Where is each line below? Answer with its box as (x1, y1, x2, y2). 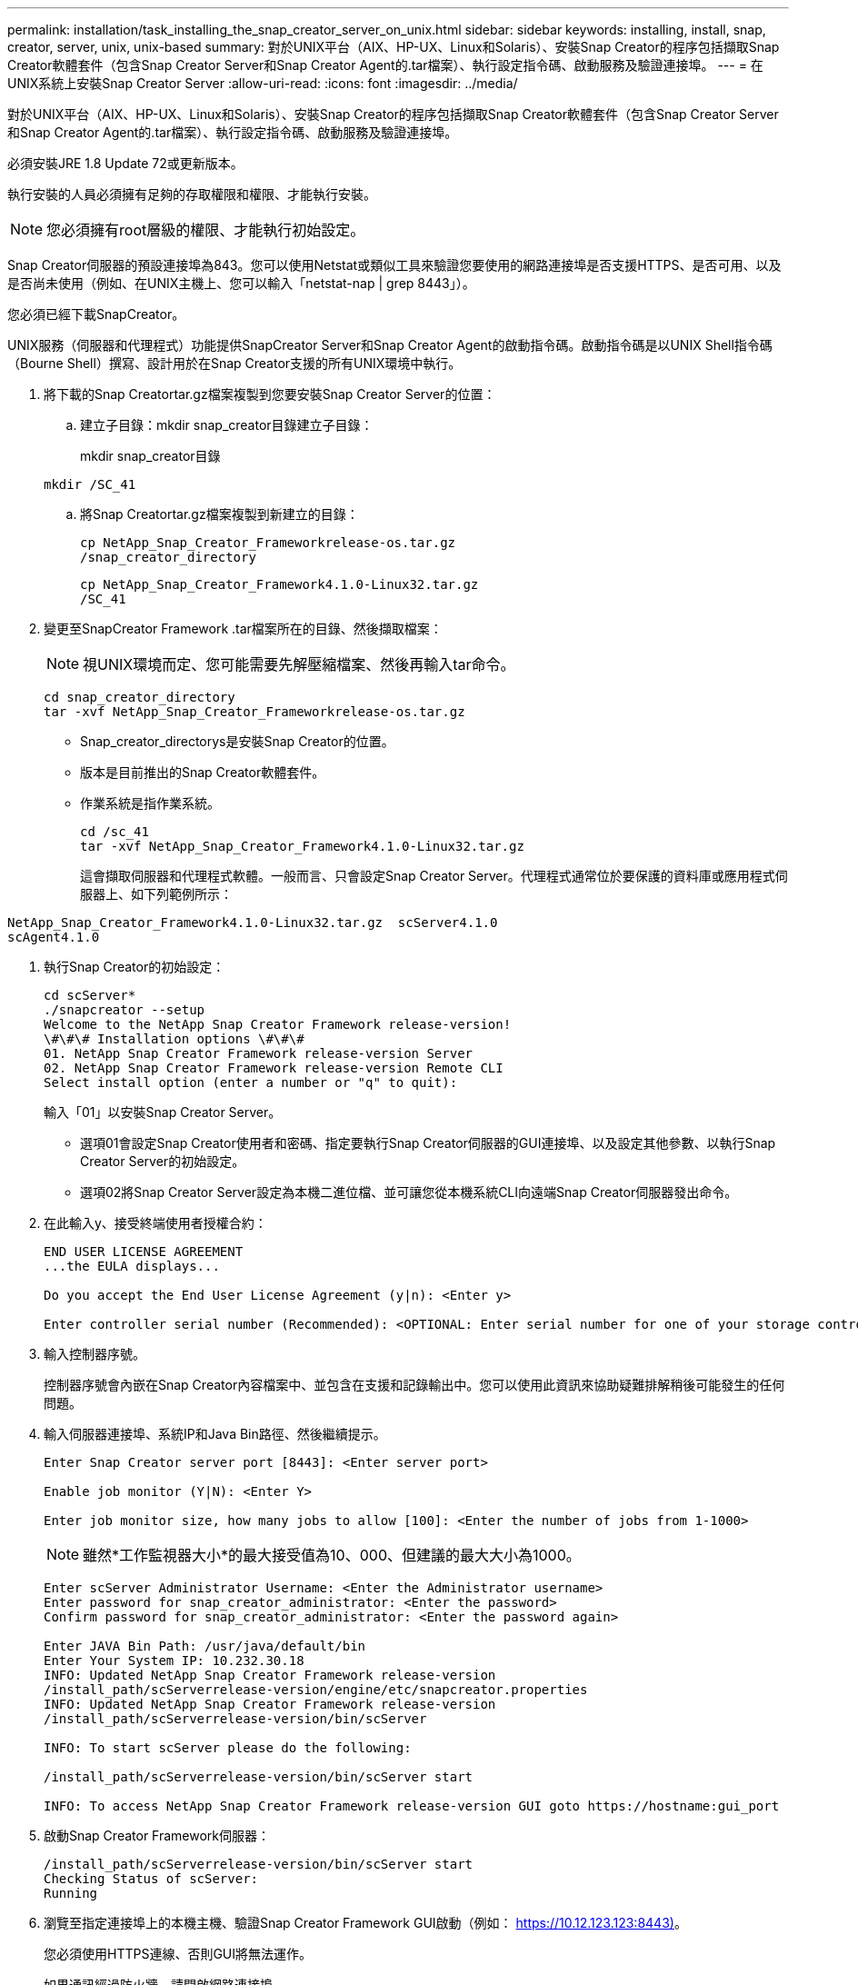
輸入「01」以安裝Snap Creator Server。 (44, 1104, 282, 1120)
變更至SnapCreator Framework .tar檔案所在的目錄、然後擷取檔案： (44, 621, 443, 636)
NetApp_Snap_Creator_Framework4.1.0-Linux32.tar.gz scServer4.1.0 (7, 915, 498, 930)
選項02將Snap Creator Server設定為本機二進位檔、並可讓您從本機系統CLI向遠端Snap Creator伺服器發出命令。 (80, 1184, 738, 1200)
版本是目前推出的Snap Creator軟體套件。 (80, 764, 325, 780)
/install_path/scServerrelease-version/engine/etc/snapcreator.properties (44, 1682, 588, 1697)
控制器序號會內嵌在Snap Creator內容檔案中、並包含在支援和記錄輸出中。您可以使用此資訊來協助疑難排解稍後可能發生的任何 (44, 1377, 785, 1392)
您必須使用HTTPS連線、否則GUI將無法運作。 (44, 1946, 313, 1961)
